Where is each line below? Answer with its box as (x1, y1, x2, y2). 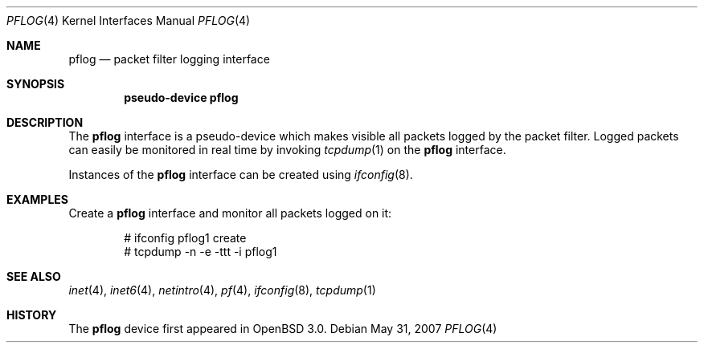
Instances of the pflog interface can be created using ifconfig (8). (68, 168, 413, 181)
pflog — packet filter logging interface (68, 52, 270, 66)
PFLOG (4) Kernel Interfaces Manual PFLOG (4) (6, 14, 251, 27)
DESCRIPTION (6, 116, 84, 129)
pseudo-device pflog (124, 91, 239, 104)
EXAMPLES (6, 193, 68, 206)
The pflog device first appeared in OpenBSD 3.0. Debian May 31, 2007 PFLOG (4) (68, 322, 497, 335)
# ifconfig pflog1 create (124, 231, 247, 245)
